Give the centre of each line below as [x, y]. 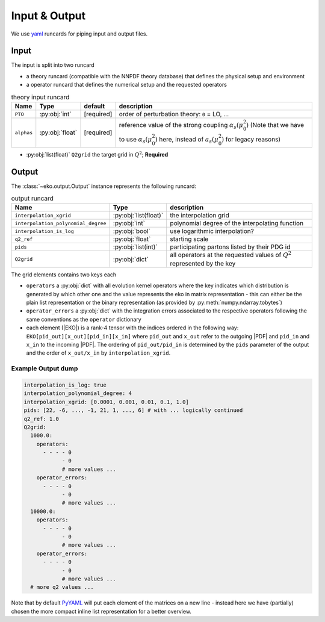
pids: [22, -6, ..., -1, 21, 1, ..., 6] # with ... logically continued [133, 410]
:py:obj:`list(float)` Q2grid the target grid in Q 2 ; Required [97, 154]
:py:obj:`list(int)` [135, 247]
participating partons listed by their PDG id [230, 247]
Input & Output [48, 16]
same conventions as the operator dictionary [84, 319]
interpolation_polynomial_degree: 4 [78, 393]
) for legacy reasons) [251, 140]
